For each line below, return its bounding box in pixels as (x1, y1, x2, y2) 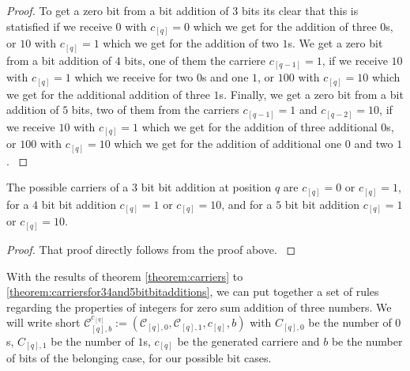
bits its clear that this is (241, 2, 359, 18)
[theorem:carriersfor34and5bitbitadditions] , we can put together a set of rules (6, 283, 379, 300)
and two (354, 135, 393, 152)
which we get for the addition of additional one (114, 135, 342, 152)
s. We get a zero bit (288, 35, 383, 51)
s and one (201, 69, 249, 85)
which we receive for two (74, 69, 194, 85)
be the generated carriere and (177, 332, 320, 349)
